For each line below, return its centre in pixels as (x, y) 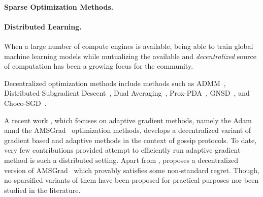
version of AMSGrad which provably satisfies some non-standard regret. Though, (132, 170)
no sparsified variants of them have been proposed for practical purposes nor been (131, 180)
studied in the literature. (42, 190)
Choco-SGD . (25, 103)
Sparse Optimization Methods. (59, 6)
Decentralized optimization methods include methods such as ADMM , (115, 83)
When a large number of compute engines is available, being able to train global (129, 46)
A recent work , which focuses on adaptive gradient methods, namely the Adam (128, 120)
